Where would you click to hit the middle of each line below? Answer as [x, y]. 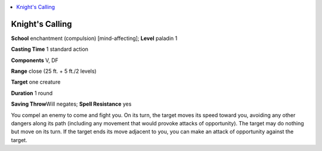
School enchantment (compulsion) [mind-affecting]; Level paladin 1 [94, 38]
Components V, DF [35, 60]
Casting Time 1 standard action [50, 49]
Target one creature [36, 82]
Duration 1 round [32, 93]
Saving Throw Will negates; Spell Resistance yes [71, 104]
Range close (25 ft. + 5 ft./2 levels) [54, 71]
